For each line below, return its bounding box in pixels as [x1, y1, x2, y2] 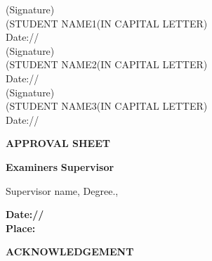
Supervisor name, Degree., [6, 183, 119, 198]
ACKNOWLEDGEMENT [6, 244, 134, 259]
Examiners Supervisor [6, 159, 114, 174]
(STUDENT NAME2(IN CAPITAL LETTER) [6, 57, 208, 72]
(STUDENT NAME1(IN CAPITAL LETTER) [6, 15, 208, 30]
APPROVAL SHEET [6, 136, 110, 151]
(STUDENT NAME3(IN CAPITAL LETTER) [6, 98, 208, 113]
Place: [6, 220, 36, 235]
